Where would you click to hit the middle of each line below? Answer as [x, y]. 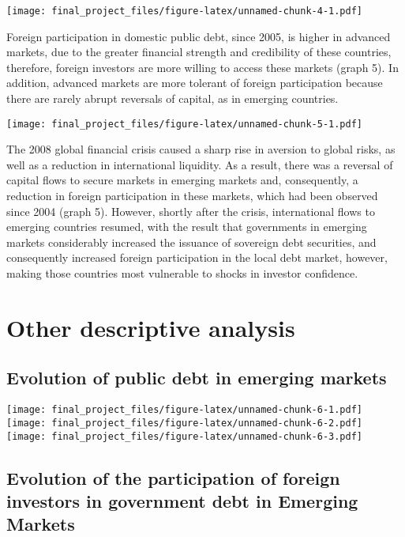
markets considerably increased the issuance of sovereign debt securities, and [191, 242]
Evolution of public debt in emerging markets [197, 378]
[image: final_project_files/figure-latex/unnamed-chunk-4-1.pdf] [185, 11]
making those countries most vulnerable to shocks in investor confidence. [182, 273]
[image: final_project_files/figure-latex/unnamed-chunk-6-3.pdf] [185, 436]
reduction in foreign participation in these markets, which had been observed [192, 196]
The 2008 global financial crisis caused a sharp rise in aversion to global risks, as [201, 149]
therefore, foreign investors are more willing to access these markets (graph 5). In [202, 67]
